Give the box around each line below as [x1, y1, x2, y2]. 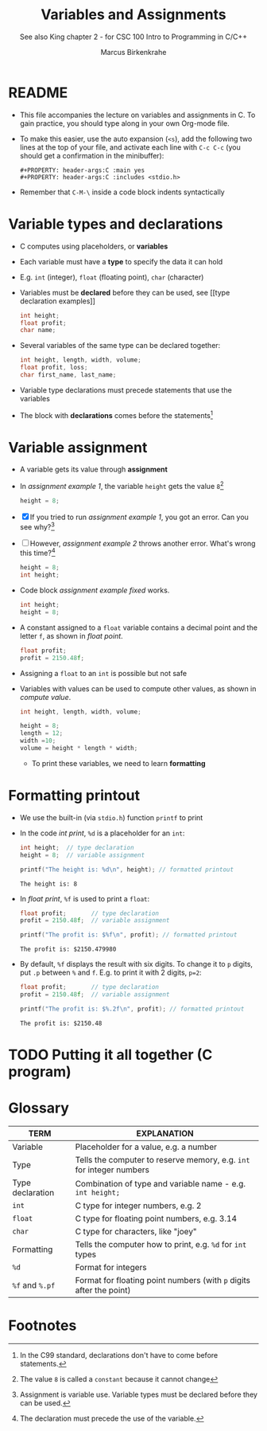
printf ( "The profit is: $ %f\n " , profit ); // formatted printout [19, 931, 238, 939]
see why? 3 [19, 521, 56, 531]
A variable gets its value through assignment [19, 464, 168, 475]
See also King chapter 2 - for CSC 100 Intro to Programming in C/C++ [19, 32, 248, 41]
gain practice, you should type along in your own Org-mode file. [19, 118, 230, 128]
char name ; [19, 326, 56, 334]
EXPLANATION [136, 1128, 194, 1139]
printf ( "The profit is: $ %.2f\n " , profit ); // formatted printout [19, 1005, 245, 1013]
